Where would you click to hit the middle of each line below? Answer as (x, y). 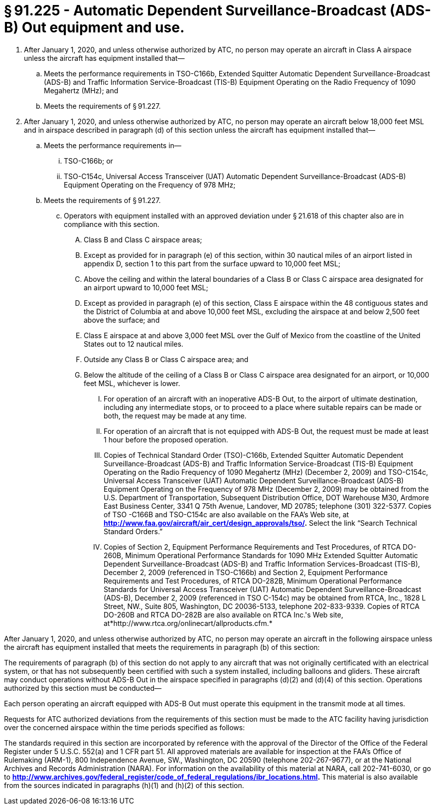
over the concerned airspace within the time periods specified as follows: (125, 727)
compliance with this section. (112, 224)
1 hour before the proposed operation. (166, 439)
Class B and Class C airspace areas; (143, 239)
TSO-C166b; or (88, 161)
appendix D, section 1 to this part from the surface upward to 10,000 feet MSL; (212, 263)
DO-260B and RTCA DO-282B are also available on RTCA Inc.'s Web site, (223, 614)
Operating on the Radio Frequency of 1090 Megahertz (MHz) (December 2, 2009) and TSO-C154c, (266, 472)
